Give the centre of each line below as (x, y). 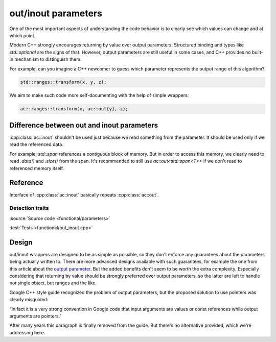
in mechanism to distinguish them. (45, 59)
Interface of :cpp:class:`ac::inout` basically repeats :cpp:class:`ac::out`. (84, 195)
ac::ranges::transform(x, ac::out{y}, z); (74, 109)
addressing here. (27, 332)
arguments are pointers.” (36, 316)
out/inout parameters (56, 13)
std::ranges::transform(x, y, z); (63, 82)
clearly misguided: (29, 300)
